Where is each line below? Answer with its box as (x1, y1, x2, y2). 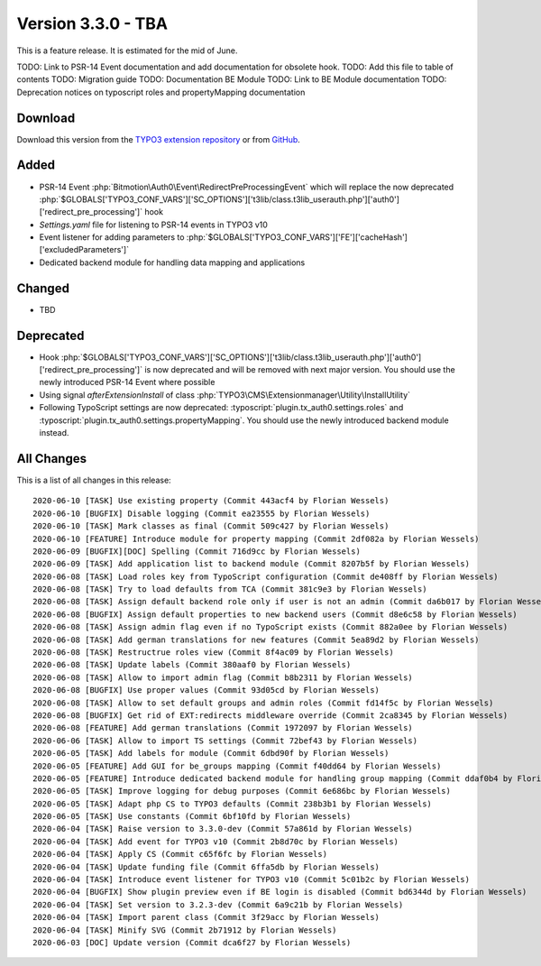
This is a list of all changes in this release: (16, 474, 171, 485)
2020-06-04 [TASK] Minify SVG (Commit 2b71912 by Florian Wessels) (32, 925, 337, 935)
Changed (16, 281, 69, 296)
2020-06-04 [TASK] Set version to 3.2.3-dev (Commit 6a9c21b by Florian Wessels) (32, 899, 404, 910)
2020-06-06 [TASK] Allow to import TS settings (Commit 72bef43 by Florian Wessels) (32, 735, 418, 746)
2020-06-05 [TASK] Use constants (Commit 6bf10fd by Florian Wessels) (32, 812, 352, 822)
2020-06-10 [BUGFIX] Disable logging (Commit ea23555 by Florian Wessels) (32, 508, 371, 519)
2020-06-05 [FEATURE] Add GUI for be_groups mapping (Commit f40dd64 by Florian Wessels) (32, 760, 442, 771)
